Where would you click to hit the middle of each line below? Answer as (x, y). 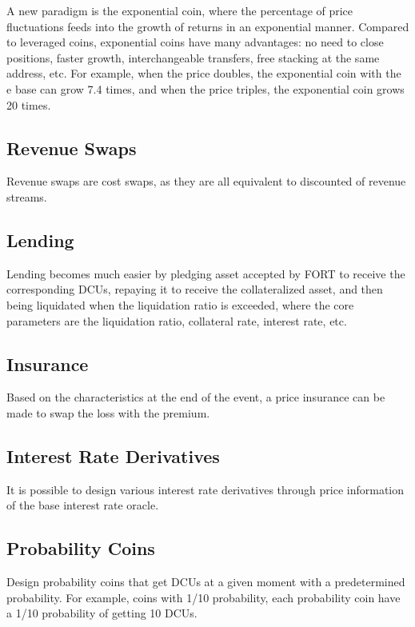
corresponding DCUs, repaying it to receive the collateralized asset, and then (195, 289)
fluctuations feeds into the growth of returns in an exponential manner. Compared (208, 26)
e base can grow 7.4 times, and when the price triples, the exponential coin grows (206, 88)
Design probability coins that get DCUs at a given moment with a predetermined (206, 582)
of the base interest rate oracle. (83, 505)
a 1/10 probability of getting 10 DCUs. (102, 613)
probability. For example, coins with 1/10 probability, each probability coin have (204, 597)
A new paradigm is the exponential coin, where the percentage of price (180, 10)
